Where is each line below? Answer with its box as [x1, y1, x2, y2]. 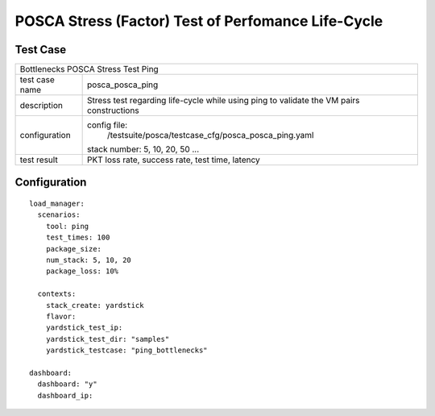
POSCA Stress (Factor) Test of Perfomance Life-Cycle [14, 12, 383, 30]
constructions [87, 105, 140, 116]
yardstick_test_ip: [45, 323, 123, 332]
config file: [87, 119, 128, 131]
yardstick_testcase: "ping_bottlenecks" [45, 346, 209, 355]
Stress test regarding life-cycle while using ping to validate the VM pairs [87, 95, 360, 106]
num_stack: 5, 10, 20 [45, 256, 132, 265]
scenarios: [37, 210, 81, 219]
